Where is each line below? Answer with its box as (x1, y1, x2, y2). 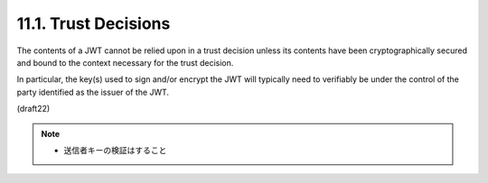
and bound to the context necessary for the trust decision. (16, 57, 234, 68)
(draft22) (16, 104, 51, 114)
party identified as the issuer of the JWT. (16, 87, 170, 97)
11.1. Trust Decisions (16, 14, 171, 33)
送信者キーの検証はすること (63, 144, 167, 155)
